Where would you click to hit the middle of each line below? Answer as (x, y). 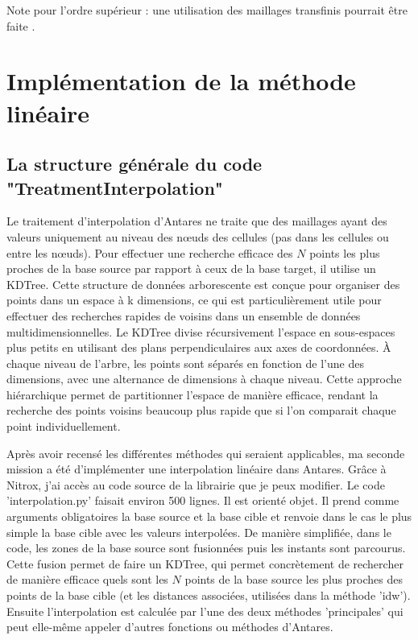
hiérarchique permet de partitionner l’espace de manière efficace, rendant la (192, 394)
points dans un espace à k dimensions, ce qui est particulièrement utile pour (194, 300)
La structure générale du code (135, 164)
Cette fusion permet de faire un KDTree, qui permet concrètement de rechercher (205, 563)
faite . (21, 25)
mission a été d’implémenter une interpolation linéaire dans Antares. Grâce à (197, 469)
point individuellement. (64, 426)
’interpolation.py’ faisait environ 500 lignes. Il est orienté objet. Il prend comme (203, 500)
